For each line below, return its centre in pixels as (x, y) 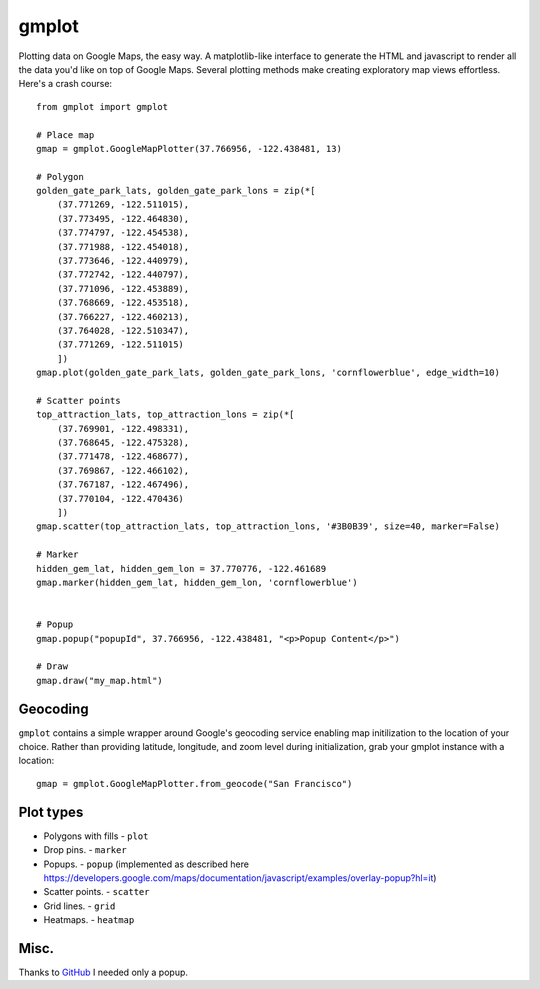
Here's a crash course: (65, 84)
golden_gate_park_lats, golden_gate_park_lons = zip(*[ (176, 191)
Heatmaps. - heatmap (89, 920)
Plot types (51, 811)
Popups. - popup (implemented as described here (146, 864)
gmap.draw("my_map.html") (100, 680)
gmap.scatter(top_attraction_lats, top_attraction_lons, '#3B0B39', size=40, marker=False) (268, 526)
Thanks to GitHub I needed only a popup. (103, 972)
